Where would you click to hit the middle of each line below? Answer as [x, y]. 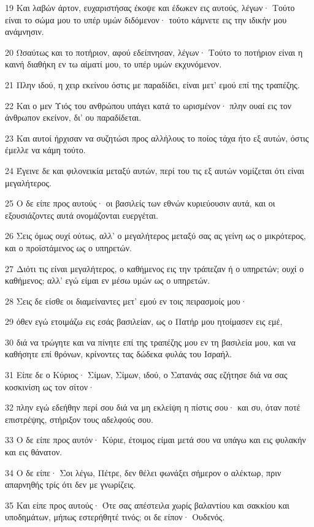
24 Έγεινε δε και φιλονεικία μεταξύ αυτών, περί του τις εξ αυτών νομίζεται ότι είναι [155, 170]
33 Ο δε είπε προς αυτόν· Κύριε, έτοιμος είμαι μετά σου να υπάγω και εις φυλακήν [155, 440]
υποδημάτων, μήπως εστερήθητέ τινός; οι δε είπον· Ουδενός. [115, 517]
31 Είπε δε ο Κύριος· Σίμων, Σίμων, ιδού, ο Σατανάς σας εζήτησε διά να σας [146, 375]
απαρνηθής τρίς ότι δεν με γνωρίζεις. [71, 484]
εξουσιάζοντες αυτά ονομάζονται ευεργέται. [82, 215]
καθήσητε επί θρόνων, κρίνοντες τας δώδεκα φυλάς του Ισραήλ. [118, 354]
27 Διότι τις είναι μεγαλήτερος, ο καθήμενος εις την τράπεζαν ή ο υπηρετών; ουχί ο [155, 268]
